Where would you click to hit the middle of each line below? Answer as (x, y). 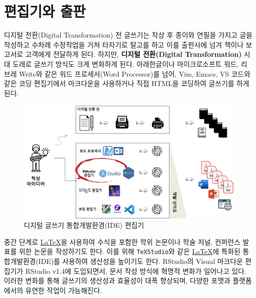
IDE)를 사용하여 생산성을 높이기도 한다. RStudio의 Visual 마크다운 (141, 261)
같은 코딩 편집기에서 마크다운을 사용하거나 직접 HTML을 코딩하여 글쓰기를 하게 (127, 83)
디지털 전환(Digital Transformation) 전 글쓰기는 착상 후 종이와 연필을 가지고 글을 (128, 35)
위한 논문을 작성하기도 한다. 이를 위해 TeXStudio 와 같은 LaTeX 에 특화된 (130, 251)
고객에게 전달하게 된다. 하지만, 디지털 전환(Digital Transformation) (133, 54)
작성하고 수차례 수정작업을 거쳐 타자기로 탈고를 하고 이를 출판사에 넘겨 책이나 (124, 44)
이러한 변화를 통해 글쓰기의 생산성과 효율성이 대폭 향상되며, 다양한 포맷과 (117, 280)
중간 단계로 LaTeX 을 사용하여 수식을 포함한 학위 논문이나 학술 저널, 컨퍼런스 (122, 241)
